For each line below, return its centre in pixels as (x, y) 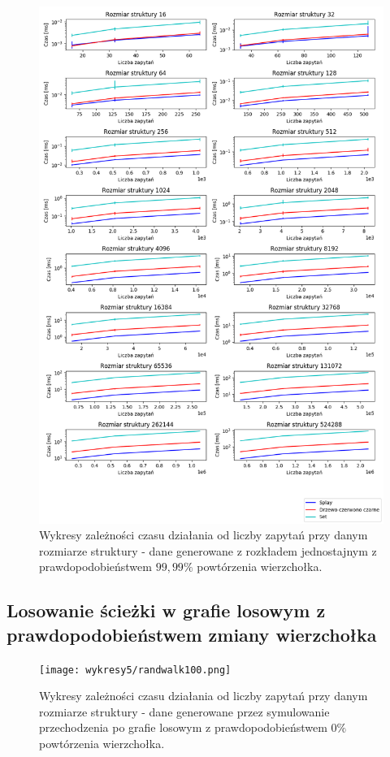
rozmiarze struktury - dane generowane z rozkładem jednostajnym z (208, 550)
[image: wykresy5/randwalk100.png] (135, 670)
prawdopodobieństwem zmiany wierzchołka (192, 634)
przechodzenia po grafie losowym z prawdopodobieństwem (183, 727)
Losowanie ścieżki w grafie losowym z (166, 610)
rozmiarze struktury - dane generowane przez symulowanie (184, 711)
